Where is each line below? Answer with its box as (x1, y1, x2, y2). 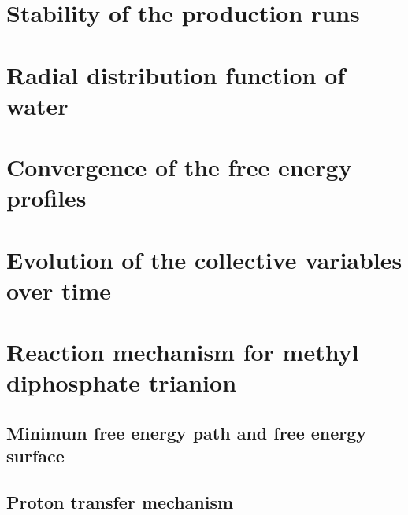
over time (6, 274, 112, 306)
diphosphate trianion (6, 366, 237, 399)
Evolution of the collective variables (6, 243, 402, 275)
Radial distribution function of (6, 58, 346, 90)
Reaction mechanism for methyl (6, 336, 359, 368)
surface (6, 443, 65, 468)
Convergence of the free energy (6, 151, 352, 183)
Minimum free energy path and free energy (6, 421, 367, 445)
